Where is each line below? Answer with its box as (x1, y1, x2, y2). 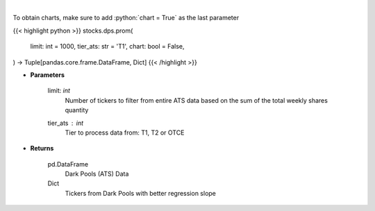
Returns (30, 144, 54, 153)
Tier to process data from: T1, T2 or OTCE (65, 128, 185, 137)
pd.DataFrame (47, 160, 89, 168)
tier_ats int (47, 119, 83, 127)
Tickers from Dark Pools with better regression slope (65, 189, 217, 197)
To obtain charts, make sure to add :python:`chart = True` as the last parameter (12, 14, 240, 22)
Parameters (30, 70, 65, 79)
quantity (65, 106, 89, 115)
